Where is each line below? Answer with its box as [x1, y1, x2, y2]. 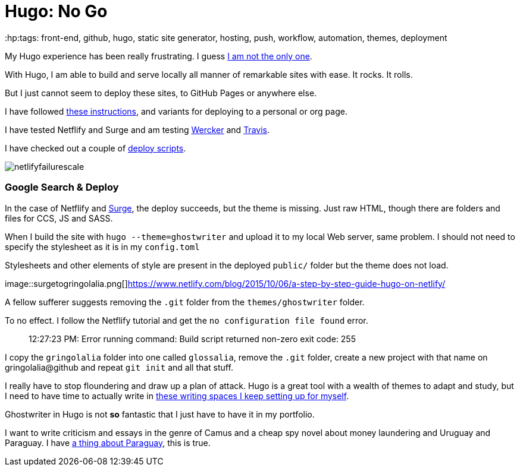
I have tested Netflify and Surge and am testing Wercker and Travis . [5, 124, 270, 135]
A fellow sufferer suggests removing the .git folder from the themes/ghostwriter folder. [5, 296, 365, 307]
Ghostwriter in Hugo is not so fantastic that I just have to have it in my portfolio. [5, 409, 315, 419]
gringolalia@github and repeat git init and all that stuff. [5, 362, 233, 372]
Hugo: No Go [5, 1, 108, 21]
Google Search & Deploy [5, 181, 119, 194]
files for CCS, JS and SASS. [5, 213, 113, 223]
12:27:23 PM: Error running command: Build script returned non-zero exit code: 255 [29, 333, 356, 344]
